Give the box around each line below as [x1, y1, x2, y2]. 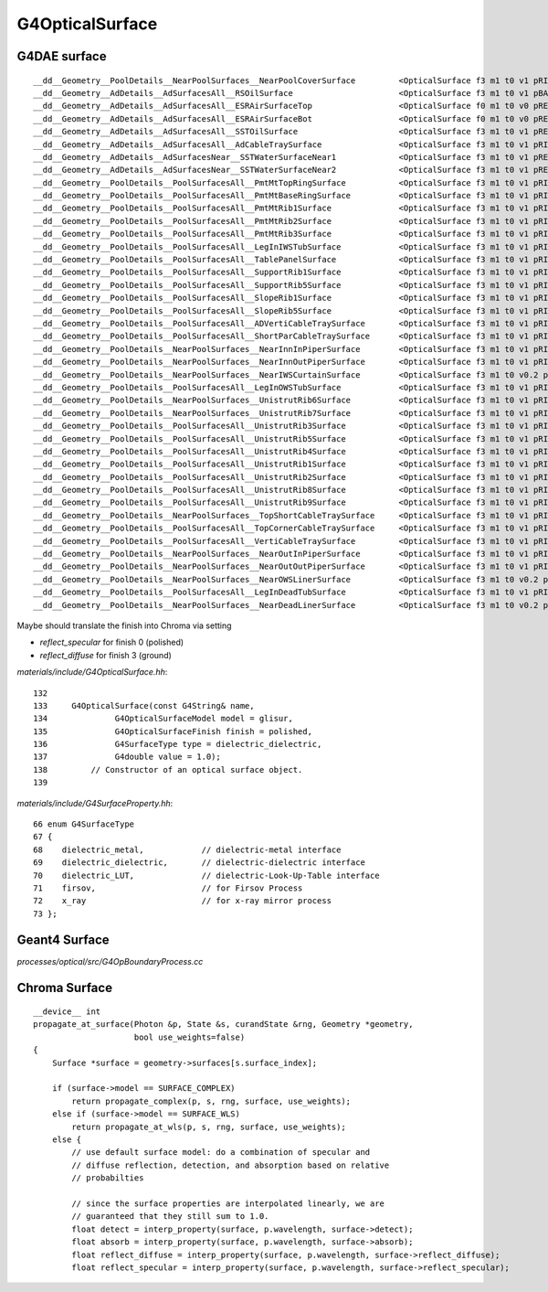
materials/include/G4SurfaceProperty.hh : [16, 797, 174, 808]
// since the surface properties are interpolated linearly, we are [71, 1198, 385, 1209]
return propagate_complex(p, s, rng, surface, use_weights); [71, 1095, 352, 1106]
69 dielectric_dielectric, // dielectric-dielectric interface [33, 858, 365, 868]
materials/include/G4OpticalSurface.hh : [16, 667, 168, 678]
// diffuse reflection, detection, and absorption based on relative [71, 1159, 390, 1170]
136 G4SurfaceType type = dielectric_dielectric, [33, 739, 322, 750]
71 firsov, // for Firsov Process [33, 883, 303, 893]
